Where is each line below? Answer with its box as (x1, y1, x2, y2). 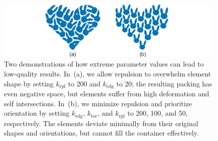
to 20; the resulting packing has (116, 78, 213, 88)
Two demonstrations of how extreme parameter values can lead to (4, 59, 204, 69)
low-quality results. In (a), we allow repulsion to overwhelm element (4, 69, 211, 79)
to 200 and (68, 78, 101, 88)
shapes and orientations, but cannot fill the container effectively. (4, 128, 199, 138)
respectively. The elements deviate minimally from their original (4, 118, 198, 128)
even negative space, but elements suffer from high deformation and (4, 88, 210, 99)
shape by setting (4, 78, 54, 88)
